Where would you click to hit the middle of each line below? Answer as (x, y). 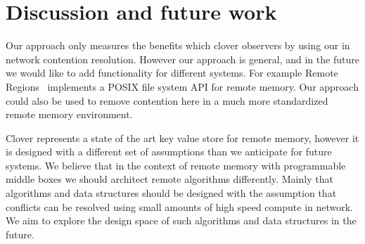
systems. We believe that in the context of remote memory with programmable (176, 165)
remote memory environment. (69, 114)
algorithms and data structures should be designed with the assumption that (171, 193)
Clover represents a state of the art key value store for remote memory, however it (182, 137)
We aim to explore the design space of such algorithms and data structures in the (181, 220)
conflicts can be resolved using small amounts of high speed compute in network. (180, 206)
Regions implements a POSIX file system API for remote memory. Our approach (182, 86)
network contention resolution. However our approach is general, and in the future (182, 59)
